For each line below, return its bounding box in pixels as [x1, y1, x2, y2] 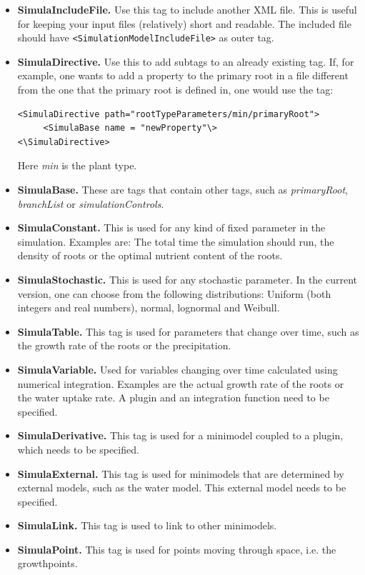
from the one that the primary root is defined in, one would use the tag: [17, 82, 334, 97]
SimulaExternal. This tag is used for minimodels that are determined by [17, 466, 344, 481]
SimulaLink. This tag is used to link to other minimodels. [17, 518, 277, 533]
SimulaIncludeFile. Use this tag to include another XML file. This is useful [17, 2, 357, 16]
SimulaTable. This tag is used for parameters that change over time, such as [17, 324, 359, 339]
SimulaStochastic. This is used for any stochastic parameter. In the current [17, 271, 358, 286]
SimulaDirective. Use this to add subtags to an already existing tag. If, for [17, 54, 354, 69]
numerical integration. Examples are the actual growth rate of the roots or [17, 376, 344, 391]
